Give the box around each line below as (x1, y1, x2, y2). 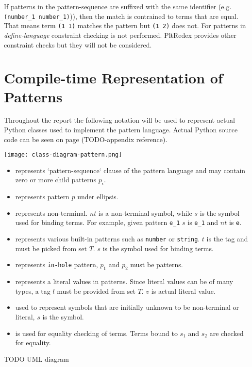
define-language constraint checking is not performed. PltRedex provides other (4, 30, 236, 40)
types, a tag (15, 286, 50, 296)
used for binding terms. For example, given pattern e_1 (15, 217, 180, 227)
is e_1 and (187, 217, 218, 227)
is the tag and (206, 234, 248, 244)
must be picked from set (15, 243, 87, 253)
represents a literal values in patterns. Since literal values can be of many (15, 276, 233, 287)
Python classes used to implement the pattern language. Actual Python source (4, 125, 238, 134)
